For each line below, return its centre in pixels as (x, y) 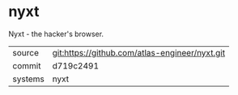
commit (27, 65)
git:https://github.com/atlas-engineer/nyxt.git (138, 52)
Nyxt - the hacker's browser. (56, 34)
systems (28, 79)
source (25, 52)
